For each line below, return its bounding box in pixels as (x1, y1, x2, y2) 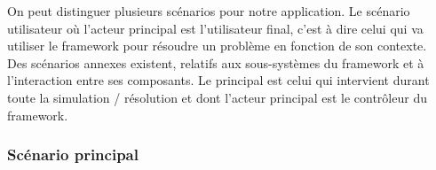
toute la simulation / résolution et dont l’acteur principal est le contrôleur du (7, 88, 427, 106)
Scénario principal (7, 143, 139, 166)
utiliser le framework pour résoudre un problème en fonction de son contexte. (7, 36, 427, 55)
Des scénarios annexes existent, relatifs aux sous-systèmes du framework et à (7, 53, 424, 72)
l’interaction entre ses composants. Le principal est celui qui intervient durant (7, 71, 430, 89)
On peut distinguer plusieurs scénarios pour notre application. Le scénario (7, 2, 410, 19)
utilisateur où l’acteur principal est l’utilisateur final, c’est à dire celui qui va (7, 19, 424, 37)
